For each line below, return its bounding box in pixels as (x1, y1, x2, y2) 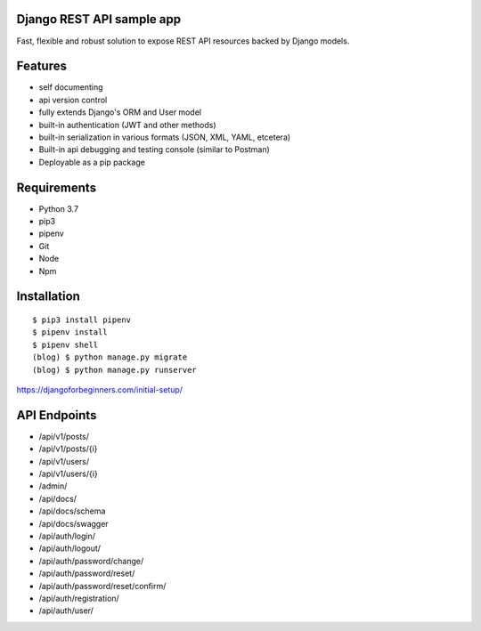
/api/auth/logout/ (38, 543, 102, 554)
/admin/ (38, 481, 68, 491)
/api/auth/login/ (38, 530, 96, 542)
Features (16, 59, 67, 74)
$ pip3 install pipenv (32, 315, 132, 325)
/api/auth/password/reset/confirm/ (38, 580, 167, 591)
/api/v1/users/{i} (38, 468, 98, 480)
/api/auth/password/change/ (38, 555, 144, 566)
